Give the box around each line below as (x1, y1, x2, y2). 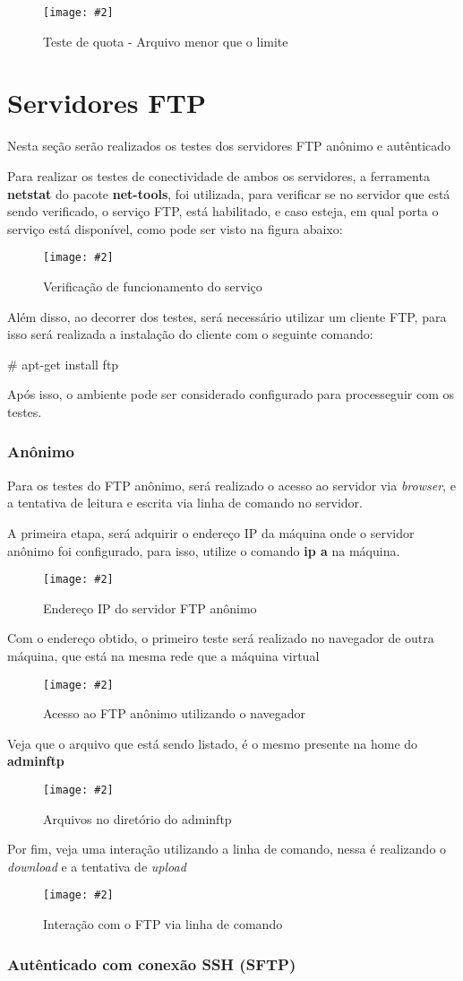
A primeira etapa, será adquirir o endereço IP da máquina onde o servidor (7, 523, 415, 542)
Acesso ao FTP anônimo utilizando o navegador (43, 704, 306, 723)
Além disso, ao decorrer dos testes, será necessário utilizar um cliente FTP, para (7, 307, 447, 326)
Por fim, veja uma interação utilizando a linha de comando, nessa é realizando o (7, 839, 447, 858)
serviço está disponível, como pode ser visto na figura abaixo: (7, 219, 343, 238)
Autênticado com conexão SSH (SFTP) (7, 952, 296, 975)
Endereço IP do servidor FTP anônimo (43, 598, 257, 617)
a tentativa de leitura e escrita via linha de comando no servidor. (7, 493, 363, 512)
